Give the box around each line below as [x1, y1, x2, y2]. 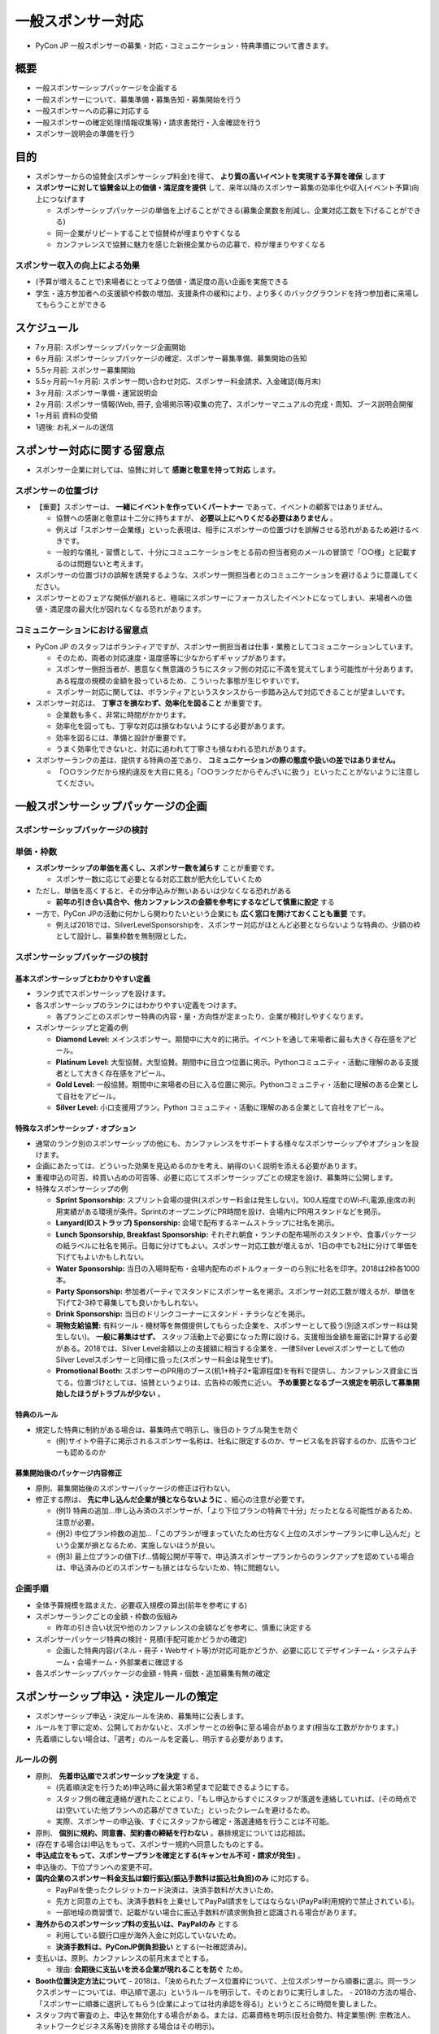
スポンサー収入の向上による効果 [15, 260, 140, 272]
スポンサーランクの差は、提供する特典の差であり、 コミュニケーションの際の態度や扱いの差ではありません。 [35, 755, 400, 765]
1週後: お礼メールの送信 [35, 421, 114, 431]
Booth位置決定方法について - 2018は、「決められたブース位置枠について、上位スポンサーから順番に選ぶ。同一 [35, 1975, 402, 1985]
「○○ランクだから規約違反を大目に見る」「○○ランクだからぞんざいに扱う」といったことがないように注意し [55, 766, 420, 776]
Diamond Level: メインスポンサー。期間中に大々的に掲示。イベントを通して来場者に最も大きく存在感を [55, 1034, 403, 1044]
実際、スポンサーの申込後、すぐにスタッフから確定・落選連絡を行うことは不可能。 [55, 1817, 333, 1827]
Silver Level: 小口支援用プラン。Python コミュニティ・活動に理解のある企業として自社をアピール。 [55, 1102, 389, 1112]
